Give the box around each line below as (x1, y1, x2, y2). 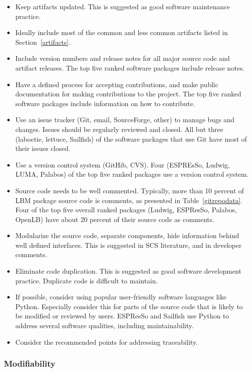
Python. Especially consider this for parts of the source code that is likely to (15, 301, 243, 311)
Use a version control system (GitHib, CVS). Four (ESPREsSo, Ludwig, (15, 159, 230, 169)
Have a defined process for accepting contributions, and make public (15, 79, 218, 89)
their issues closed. (15, 143, 70, 153)
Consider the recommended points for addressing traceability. (15, 336, 198, 347)
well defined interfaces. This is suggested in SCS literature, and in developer (15, 240, 242, 250)
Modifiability (4, 357, 55, 370)
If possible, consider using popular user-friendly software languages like (15, 292, 227, 302)
